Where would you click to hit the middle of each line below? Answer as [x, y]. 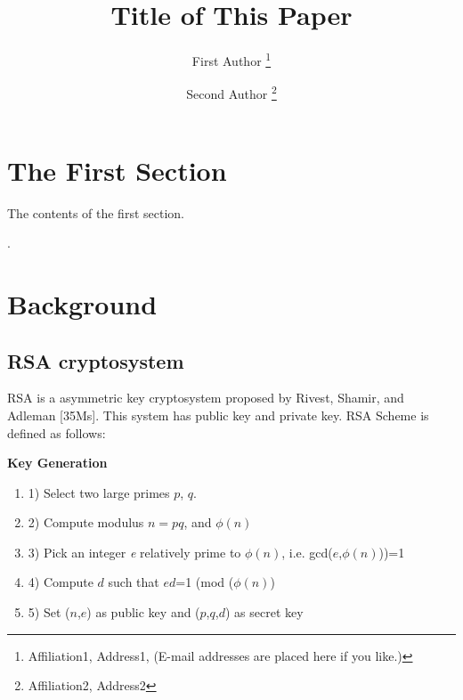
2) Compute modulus [86, 522]
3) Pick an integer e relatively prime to [134, 552]
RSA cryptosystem [96, 360]
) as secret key [264, 612]
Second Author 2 [231, 93]
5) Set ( [49, 612]
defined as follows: [57, 432]
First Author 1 [231, 59]
